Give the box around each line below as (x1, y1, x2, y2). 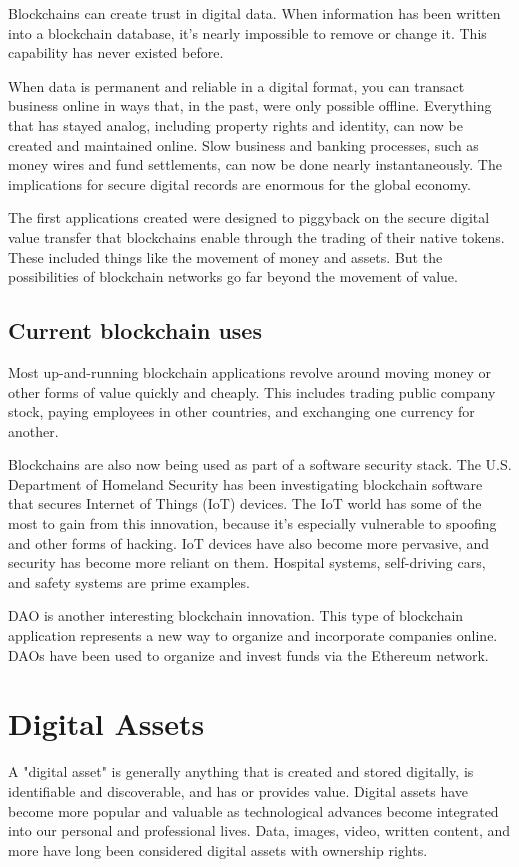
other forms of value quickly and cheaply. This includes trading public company (8, 381, 496, 402)
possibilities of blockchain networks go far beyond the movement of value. (8, 266, 458, 287)
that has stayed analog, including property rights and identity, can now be (8, 114, 464, 135)
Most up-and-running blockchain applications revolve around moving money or (8, 361, 491, 382)
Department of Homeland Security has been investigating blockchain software (8, 473, 483, 494)
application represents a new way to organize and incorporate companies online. (8, 625, 498, 646)
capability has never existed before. (8, 42, 224, 63)
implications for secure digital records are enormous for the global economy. (8, 173, 471, 194)
